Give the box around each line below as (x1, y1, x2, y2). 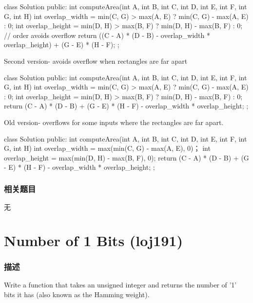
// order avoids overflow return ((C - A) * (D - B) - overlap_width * (4, 30, 210, 40)
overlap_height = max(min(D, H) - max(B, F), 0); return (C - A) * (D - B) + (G (4, 152, 249, 162)
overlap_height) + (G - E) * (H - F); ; (4, 39, 119, 50)
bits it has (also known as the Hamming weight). (4, 289, 150, 299)
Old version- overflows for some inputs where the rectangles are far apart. (4, 117, 224, 127)
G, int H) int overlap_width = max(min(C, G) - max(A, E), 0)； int (4, 143, 211, 153)
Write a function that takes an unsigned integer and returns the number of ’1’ (4, 280, 237, 290)
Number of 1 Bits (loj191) (4, 230, 183, 250)
